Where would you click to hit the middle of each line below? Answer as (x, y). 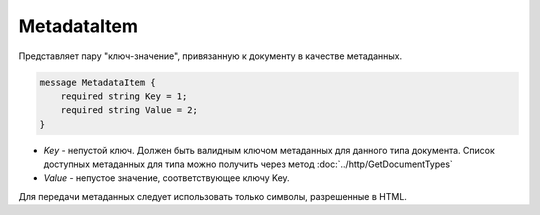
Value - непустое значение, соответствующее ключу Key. (166, 178)
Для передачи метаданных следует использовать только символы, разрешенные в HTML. (212, 196)
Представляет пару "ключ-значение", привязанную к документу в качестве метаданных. (210, 56)
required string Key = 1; (124, 96)
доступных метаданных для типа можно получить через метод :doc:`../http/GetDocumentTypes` (248, 164)
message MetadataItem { (98, 82)
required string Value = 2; (129, 110)
